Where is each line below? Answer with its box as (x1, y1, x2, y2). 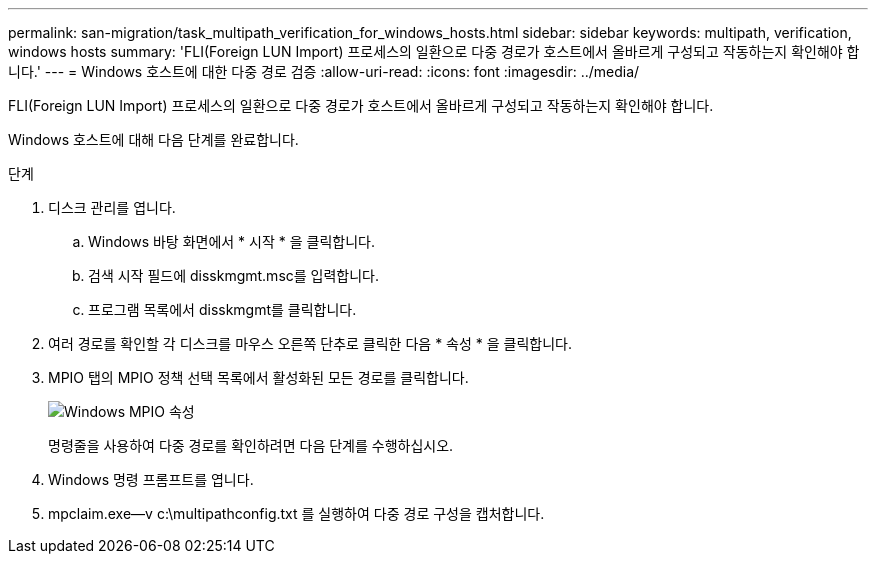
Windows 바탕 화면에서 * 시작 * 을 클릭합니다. (88, 233, 375, 250)
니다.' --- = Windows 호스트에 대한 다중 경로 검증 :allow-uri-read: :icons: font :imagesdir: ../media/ (8, 63, 640, 80)
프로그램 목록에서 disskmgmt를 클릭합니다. (88, 301, 357, 318)
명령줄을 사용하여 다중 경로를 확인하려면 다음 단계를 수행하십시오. (48, 437, 454, 454)
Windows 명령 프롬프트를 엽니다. (48, 471, 254, 488)
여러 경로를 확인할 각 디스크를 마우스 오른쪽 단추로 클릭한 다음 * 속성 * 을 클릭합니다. (48, 335, 572, 352)
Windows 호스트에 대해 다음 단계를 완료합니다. (8, 131, 299, 148)
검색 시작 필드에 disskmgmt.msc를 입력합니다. (88, 267, 380, 284)
